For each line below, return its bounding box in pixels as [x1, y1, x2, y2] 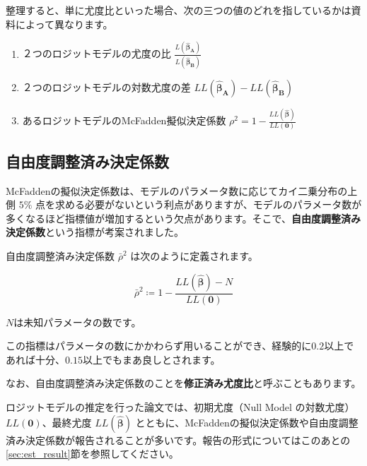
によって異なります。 [15, 16, 113, 31]
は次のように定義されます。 [130, 249, 258, 263]
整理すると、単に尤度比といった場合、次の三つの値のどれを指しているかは [6, 3, 351, 17]
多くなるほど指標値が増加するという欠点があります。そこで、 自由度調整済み [6, 210, 361, 225]
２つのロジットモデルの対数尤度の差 [22, 79, 191, 94]
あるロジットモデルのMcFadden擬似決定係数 [22, 113, 226, 128]
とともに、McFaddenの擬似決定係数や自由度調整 [135, 414, 359, 429]
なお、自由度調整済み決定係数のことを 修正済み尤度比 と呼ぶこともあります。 [6, 376, 361, 390]
